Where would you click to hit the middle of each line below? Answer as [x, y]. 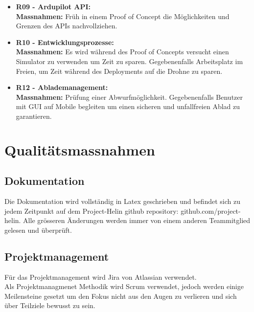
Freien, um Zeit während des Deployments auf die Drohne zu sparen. [119, 71]
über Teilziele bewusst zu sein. [50, 305]
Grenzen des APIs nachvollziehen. [67, 26]
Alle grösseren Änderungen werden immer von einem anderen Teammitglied [137, 220]
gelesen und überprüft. [38, 230]
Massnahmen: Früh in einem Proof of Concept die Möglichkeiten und [123, 16]
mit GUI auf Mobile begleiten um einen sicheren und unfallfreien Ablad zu [128, 106]
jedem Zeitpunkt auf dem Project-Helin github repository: [92, 211]
